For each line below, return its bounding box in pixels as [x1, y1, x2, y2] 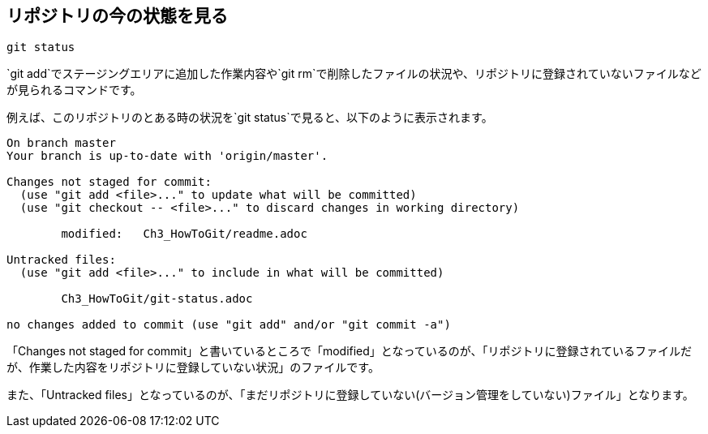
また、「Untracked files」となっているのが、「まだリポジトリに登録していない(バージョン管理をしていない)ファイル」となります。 [6, 388, 694, 402]
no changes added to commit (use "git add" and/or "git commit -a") [6, 318, 451, 332]
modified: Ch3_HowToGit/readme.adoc [61, 227, 307, 241]
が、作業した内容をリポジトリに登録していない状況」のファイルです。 [6, 360, 380, 375]
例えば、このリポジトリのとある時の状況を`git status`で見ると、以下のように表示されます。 [6, 110, 493, 125]
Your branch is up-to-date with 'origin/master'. [6, 149, 328, 163]
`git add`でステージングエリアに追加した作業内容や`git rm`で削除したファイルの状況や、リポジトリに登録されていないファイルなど [6, 67, 702, 81]
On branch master [6, 136, 116, 150]
